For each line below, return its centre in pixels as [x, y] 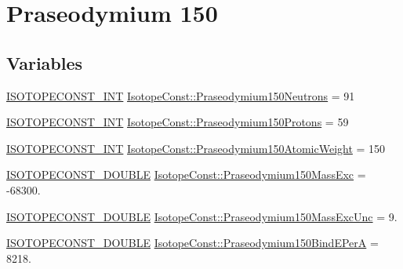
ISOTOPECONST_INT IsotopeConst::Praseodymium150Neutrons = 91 [181, 95]
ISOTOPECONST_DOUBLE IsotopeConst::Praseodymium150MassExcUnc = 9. [202, 216]
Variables [45, 62]
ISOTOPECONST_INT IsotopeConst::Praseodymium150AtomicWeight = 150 [196, 148]
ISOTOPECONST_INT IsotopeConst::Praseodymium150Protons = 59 [178, 122]
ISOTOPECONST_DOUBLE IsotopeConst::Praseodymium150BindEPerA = [192, 243]
